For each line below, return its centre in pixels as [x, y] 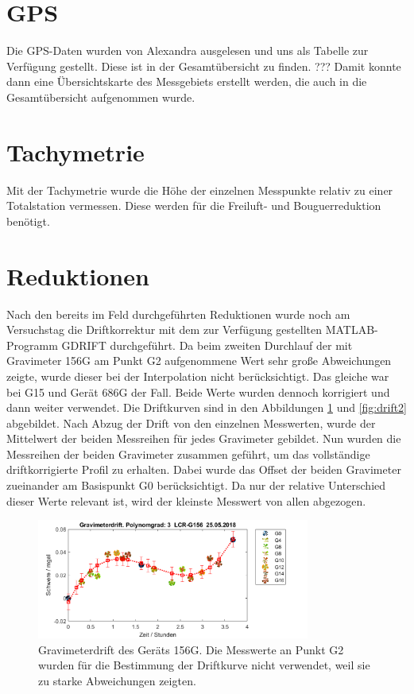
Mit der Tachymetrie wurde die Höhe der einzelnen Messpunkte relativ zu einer [200, 190]
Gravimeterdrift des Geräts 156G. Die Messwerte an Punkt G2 [191, 649]
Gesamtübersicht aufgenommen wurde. [101, 97]
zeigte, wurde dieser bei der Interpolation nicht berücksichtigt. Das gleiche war [198, 376]
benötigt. [28, 221]
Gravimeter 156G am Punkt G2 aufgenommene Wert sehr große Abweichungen [199, 361]
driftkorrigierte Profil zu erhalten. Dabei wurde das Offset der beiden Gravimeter [204, 469]
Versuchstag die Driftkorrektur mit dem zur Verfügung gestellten [164, 330]
